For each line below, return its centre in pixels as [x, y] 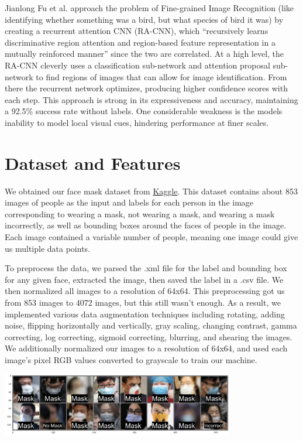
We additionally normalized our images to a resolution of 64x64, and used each [146, 348]
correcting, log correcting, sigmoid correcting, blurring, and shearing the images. [149, 336]
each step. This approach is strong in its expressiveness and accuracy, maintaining [151, 99]
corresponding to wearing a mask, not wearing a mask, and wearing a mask [140, 213]
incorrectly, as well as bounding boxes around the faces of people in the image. [146, 225]
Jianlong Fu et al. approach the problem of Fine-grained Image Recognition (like [149, 8]
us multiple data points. [48, 248]
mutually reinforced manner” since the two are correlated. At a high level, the [144, 54]
